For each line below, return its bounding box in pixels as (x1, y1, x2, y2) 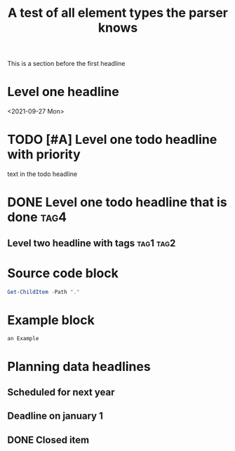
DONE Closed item (7, 433, 90, 446)
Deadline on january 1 (7, 410, 103, 422)
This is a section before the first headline (7, 60, 126, 68)
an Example (7, 335, 39, 342)
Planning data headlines (7, 358, 151, 375)
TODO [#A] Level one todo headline (7, 132, 217, 148)
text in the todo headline (7, 170, 78, 178)
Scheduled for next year (7, 386, 115, 398)
